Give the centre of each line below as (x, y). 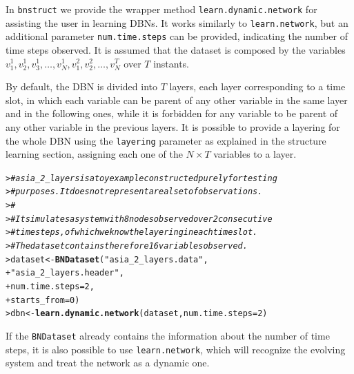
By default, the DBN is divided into (82, 86)
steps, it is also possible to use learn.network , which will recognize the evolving (176, 349)
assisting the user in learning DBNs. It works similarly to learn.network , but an (177, 22)
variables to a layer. (255, 154)
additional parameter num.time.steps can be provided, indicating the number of (177, 36)
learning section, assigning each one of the (94, 154)
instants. (171, 63)
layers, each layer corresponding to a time (257, 86)
